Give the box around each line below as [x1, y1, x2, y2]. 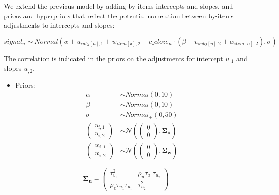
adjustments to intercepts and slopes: [4, 20, 115, 30]
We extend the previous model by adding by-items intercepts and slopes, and [4, 1, 233, 11]
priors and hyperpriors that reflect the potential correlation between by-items [4, 10, 234, 20]
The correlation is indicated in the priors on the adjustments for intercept [4, 53, 223, 63]
